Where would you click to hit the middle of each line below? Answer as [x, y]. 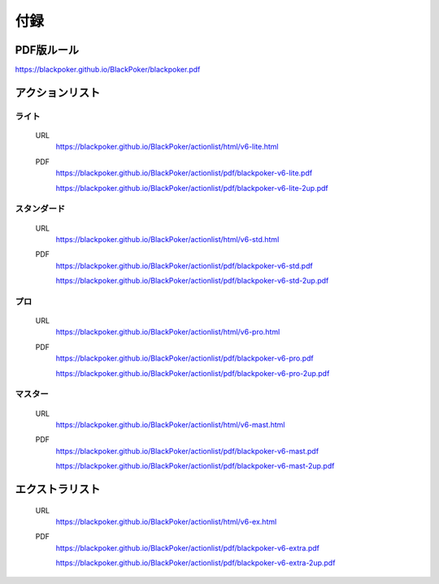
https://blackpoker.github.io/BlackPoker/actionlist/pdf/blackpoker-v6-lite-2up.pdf [192, 188]
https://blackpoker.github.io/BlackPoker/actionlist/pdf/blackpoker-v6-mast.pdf [187, 451]
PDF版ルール [47, 50]
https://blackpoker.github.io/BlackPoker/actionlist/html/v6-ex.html [166, 521]
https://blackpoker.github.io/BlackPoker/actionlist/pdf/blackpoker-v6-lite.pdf [184, 173]
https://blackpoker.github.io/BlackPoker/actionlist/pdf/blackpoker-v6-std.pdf [184, 266]
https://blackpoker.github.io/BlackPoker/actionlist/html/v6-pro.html [168, 332]
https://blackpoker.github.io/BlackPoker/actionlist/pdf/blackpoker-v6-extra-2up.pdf [196, 563]
